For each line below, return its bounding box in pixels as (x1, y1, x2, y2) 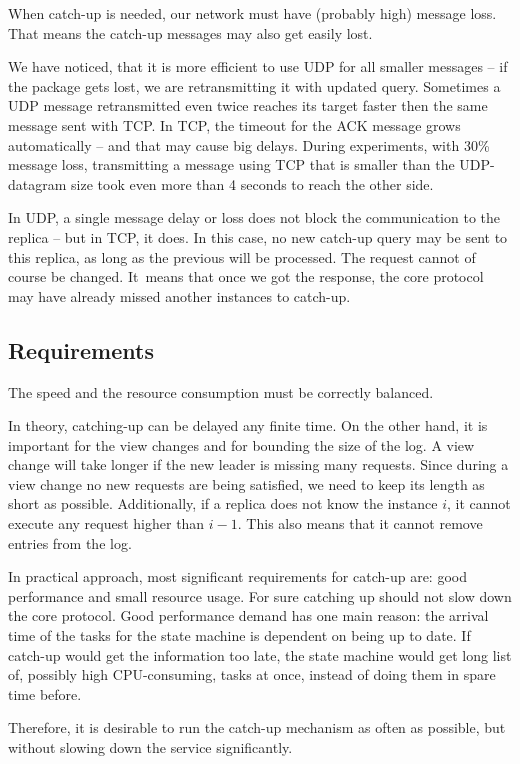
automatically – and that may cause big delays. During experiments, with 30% (8, 134, 490, 155)
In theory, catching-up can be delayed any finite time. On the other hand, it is (8, 415, 488, 436)
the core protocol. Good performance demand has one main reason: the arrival (8, 605, 489, 626)
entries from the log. (8, 532, 132, 553)
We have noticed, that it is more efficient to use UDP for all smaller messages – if (8, 56, 508, 77)
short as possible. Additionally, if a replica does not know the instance (8, 493, 438, 514)
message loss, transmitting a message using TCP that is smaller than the (8, 154, 455, 175)
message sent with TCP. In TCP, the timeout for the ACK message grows (8, 114, 461, 135)
